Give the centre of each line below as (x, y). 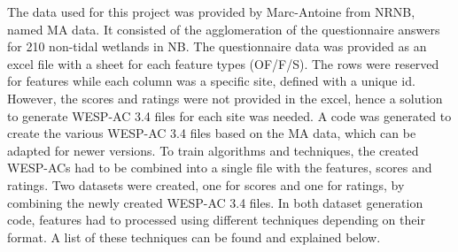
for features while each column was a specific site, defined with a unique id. (211, 81)
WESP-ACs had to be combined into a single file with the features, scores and (220, 168)
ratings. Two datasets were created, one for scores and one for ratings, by (206, 184)
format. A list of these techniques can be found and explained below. (194, 237)
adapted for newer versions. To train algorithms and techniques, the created (213, 150)
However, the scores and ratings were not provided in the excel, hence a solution (225, 98)
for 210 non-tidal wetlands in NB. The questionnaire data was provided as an (217, 46)
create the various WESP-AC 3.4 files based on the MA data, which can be (212, 133)
